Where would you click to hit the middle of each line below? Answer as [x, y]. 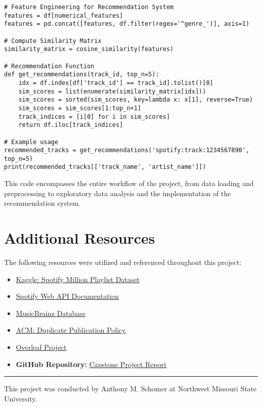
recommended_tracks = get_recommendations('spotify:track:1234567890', [127, 150]
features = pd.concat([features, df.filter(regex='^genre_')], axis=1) [127, 24]
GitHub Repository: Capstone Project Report [91, 364]
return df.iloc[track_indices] [71, 125]
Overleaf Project [41, 347]
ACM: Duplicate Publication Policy [71, 330]
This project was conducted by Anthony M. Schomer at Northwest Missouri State [130, 389]
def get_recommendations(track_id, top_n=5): [82, 75]
